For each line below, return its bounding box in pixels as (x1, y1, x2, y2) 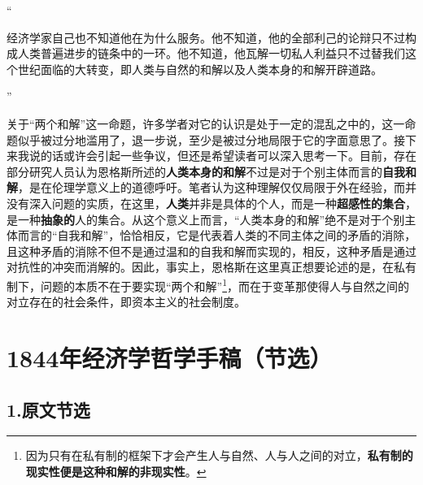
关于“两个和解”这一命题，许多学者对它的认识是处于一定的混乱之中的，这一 (7, 115, 405, 132)
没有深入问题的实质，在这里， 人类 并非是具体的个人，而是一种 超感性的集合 (7, 194, 405, 211)
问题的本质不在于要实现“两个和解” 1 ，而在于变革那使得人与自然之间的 (40, 275, 410, 294)
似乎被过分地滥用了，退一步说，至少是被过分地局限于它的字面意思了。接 (17, 131, 405, 148)
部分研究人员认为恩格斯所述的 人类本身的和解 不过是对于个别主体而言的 (7, 162, 382, 180)
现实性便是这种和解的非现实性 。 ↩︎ (25, 462, 207, 479)
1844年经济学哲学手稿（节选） (7, 340, 333, 374)
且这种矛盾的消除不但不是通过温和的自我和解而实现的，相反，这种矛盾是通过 (7, 242, 416, 259)
